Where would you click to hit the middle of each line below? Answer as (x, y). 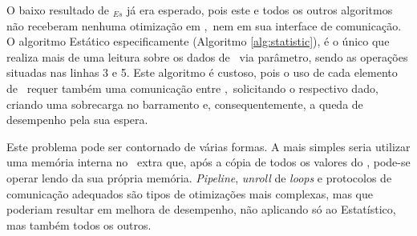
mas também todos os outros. (79, 224)
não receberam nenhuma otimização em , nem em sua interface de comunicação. (204, 25)
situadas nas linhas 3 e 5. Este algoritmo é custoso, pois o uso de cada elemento (202, 72)
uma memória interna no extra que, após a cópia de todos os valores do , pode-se (208, 162)
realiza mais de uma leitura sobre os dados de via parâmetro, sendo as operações (207, 56)
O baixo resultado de (58, 10)
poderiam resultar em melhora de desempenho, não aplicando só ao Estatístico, (201, 209)
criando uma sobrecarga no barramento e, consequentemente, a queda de (185, 104)
